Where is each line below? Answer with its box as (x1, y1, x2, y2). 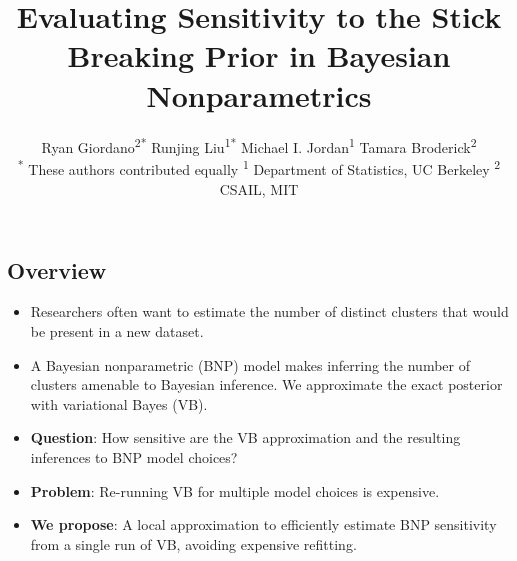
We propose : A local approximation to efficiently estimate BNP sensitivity (30, 514, 497, 535)
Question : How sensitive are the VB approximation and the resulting (30, 427, 461, 448)
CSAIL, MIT (219, 179, 299, 199)
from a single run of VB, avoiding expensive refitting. (30, 533, 357, 554)
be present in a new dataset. (30, 321, 204, 341)
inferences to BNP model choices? (30, 446, 238, 467)
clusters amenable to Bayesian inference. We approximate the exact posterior (30, 374, 503, 395)
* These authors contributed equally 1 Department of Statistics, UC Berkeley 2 (17, 156, 501, 180)
